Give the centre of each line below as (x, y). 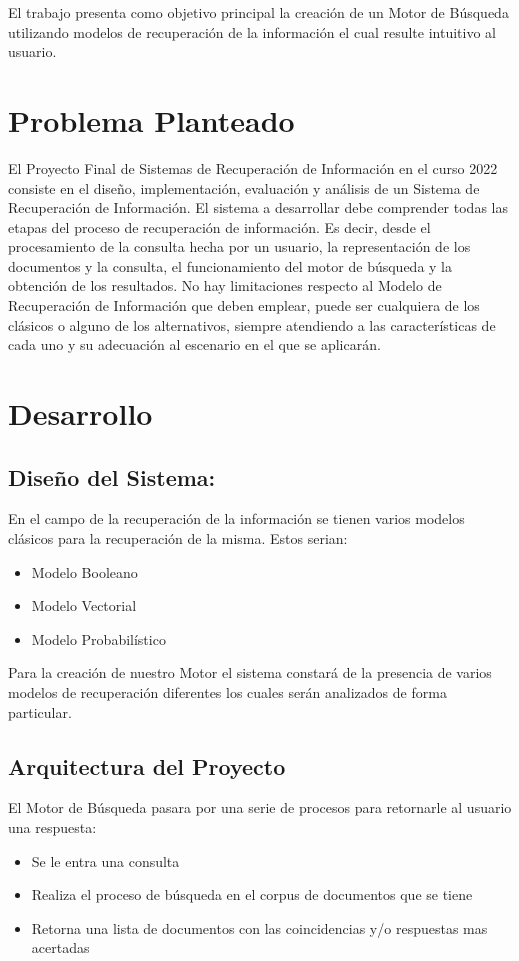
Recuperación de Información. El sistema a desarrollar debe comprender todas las (258, 207)
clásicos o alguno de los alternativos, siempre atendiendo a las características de (252, 324)
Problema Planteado (151, 119)
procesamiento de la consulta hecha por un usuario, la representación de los (239, 246)
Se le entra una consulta (105, 860)
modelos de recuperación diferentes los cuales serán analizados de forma (227, 691)
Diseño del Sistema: (112, 476)
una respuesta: (52, 826)
